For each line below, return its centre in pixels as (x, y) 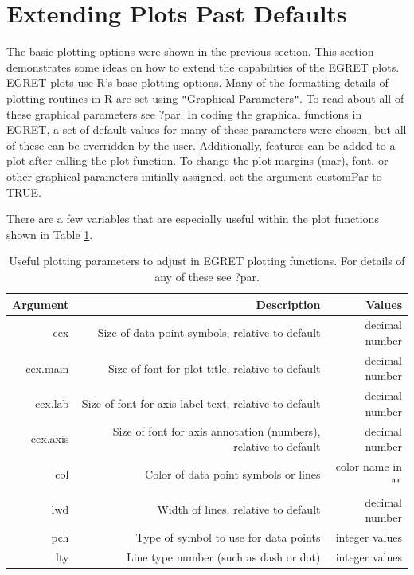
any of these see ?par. (207, 276)
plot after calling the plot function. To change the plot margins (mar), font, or (197, 160)
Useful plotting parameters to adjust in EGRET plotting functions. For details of (207, 261)
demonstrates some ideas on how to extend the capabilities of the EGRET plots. (203, 66)
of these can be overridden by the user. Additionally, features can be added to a (201, 145)
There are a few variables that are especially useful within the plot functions (193, 219)
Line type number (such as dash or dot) (223, 556)
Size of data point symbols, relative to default (209, 332)
